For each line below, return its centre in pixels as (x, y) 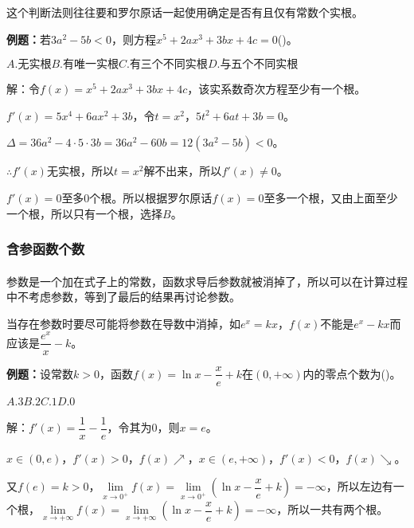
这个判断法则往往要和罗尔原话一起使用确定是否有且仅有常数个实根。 (185, 12)
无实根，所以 (80, 171)
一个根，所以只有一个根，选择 (84, 213)
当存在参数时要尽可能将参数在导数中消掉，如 (123, 323)
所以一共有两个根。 (338, 509)
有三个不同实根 (168, 65)
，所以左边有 (359, 486)
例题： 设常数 (40, 373)
